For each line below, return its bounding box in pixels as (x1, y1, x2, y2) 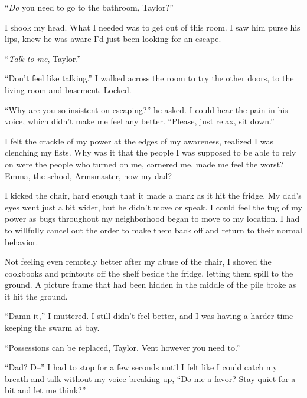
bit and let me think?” (5, 384, 86, 396)
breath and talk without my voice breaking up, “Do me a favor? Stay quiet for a (5, 372, 296, 384)
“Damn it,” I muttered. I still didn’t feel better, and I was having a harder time (5, 310, 293, 322)
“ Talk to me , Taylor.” (5, 52, 81, 64)
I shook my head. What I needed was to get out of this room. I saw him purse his (5, 21, 301, 33)
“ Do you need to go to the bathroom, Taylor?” (5, 1, 174, 13)
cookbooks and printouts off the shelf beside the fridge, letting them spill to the (5, 267, 293, 279)
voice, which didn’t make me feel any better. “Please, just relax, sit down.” (5, 115, 275, 127)
